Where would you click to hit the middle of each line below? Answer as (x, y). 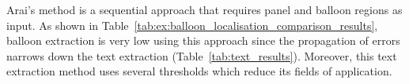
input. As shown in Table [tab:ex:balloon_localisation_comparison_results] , (192, 25)
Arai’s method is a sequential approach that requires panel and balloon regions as (204, 9)
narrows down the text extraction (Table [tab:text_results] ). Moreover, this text (202, 55)
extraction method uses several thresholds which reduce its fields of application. (199, 71)
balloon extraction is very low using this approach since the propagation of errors (203, 40)
